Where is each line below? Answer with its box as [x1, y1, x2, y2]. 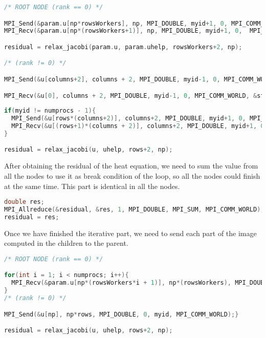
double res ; [4, 198, 45, 206]
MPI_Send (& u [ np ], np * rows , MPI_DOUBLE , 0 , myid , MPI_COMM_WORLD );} [4, 310, 239, 318]
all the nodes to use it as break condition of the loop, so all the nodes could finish [4, 170, 260, 181]
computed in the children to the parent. [4, 238, 128, 248]
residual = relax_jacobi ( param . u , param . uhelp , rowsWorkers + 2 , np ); [4, 43, 242, 51]
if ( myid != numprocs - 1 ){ [4, 107, 96, 115]
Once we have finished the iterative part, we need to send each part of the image [4, 227, 257, 238]
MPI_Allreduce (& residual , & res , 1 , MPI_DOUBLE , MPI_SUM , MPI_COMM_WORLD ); [4, 205, 264, 213]
